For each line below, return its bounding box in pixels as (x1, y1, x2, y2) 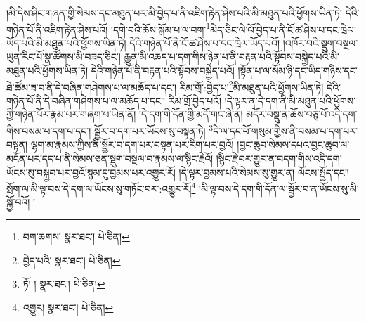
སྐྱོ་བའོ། (6, 195, 30, 210)
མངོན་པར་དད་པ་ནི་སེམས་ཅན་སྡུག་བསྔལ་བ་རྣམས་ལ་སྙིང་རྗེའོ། (6, 150, 214, 165)
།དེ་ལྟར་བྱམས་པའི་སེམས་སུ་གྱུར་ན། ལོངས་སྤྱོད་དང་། (178, 165, 349, 179)
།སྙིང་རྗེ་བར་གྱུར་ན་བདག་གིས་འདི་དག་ (216, 150, 342, 165)
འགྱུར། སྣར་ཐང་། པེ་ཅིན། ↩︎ (22, 300, 114, 314)
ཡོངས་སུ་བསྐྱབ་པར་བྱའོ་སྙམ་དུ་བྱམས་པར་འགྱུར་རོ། (6, 165, 176, 179)
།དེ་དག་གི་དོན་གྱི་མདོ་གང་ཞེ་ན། (138, 107, 243, 122)
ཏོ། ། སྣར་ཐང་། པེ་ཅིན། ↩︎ (22, 276, 105, 291)
